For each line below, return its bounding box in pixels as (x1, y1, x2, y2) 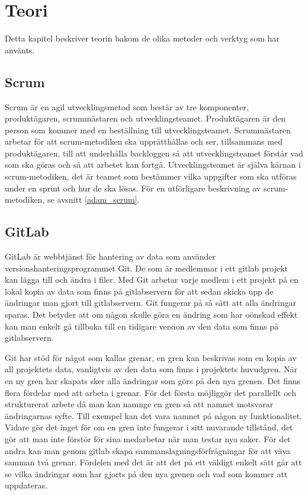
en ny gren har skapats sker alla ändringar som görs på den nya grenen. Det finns (5, 375, 301, 387)
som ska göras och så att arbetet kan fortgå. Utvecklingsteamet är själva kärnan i (5, 158, 301, 171)
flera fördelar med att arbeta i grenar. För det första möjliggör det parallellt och (5, 386, 296, 398)
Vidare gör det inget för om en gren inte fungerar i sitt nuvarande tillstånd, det (5, 421, 293, 433)
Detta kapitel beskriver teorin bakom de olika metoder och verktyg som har (5, 32, 280, 44)
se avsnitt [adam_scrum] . (47, 193, 140, 206)
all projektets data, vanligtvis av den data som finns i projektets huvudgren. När (5, 363, 298, 375)
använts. (5, 43, 35, 56)
